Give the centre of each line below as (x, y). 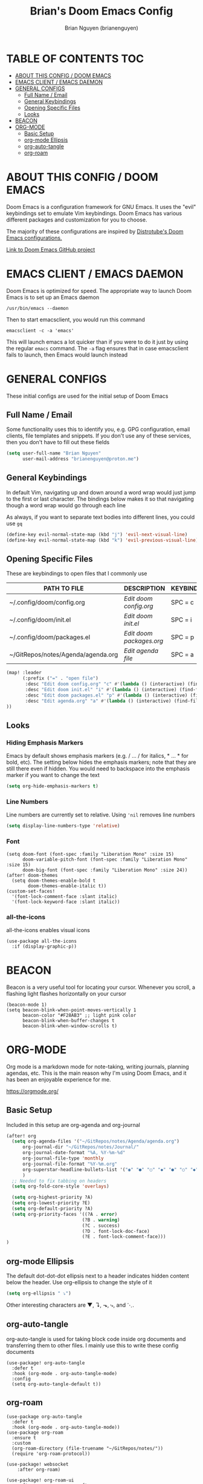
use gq (14, 523)
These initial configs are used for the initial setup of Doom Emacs (87, 396)
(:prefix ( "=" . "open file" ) (60, 678)
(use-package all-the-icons (42, 941)
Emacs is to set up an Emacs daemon (53, 297)
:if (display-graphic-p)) (44, 946)
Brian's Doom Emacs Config (101, 11)
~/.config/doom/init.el (40, 620)
